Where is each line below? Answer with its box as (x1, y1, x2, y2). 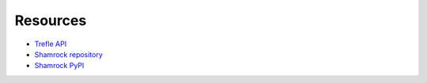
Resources (14, 12, 87, 29)
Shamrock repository (34, 49, 103, 59)
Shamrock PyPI (34, 61, 85, 70)
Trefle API (34, 39, 67, 49)
